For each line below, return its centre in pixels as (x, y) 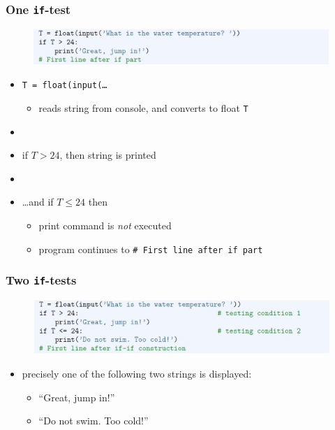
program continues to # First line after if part (151, 249)
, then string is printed (108, 155)
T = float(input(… (65, 86)
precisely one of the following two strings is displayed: (137, 374)
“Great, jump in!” (77, 397)
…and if (38, 202)
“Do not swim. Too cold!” (94, 421)
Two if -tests (41, 280)
